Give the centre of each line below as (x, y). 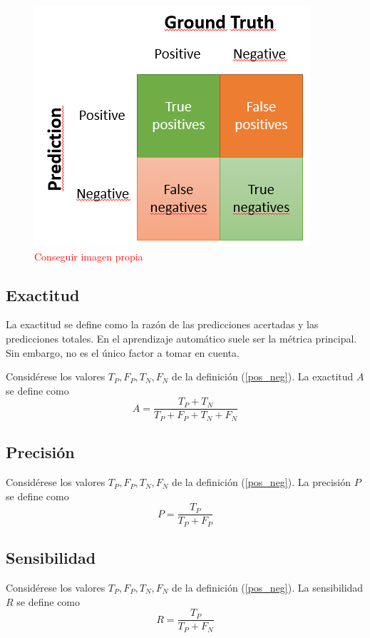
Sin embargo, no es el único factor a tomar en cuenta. (123, 352)
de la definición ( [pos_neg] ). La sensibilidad (268, 587)
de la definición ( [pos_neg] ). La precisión (261, 482)
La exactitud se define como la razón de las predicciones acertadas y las (162, 324)
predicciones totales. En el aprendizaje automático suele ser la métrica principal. (181, 338)
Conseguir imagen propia (89, 256)
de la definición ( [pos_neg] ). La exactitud (263, 376)
